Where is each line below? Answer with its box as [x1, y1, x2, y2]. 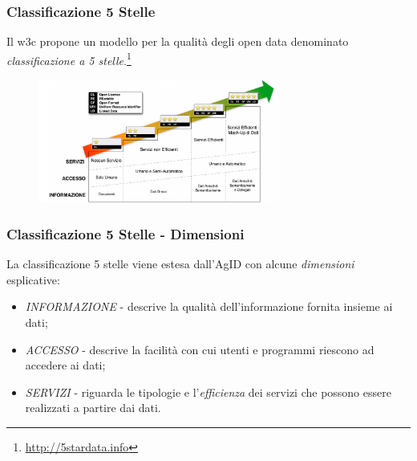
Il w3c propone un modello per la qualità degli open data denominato [6, 33, 349, 50]
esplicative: [6, 271, 60, 288]
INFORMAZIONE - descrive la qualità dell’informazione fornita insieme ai [25, 298, 393, 315]
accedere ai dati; [25, 357, 106, 373]
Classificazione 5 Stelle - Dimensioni [6, 224, 245, 243]
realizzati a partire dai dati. [25, 399, 161, 416]
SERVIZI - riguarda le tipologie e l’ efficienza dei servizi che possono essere [25, 383, 391, 400]
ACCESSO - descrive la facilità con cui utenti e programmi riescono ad [25, 341, 374, 357]
